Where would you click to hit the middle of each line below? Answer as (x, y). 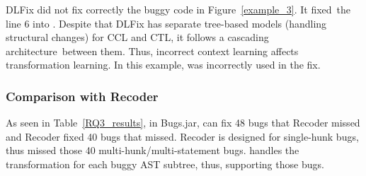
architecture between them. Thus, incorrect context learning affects (152, 51)
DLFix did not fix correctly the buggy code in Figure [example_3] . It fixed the (178, 9)
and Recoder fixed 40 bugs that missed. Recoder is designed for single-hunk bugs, (182, 136)
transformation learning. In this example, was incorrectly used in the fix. (163, 65)
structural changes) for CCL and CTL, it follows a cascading (137, 37)
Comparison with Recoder (82, 96)
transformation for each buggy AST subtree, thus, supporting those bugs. (165, 164)
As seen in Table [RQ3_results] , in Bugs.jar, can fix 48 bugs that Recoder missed (183, 123)
